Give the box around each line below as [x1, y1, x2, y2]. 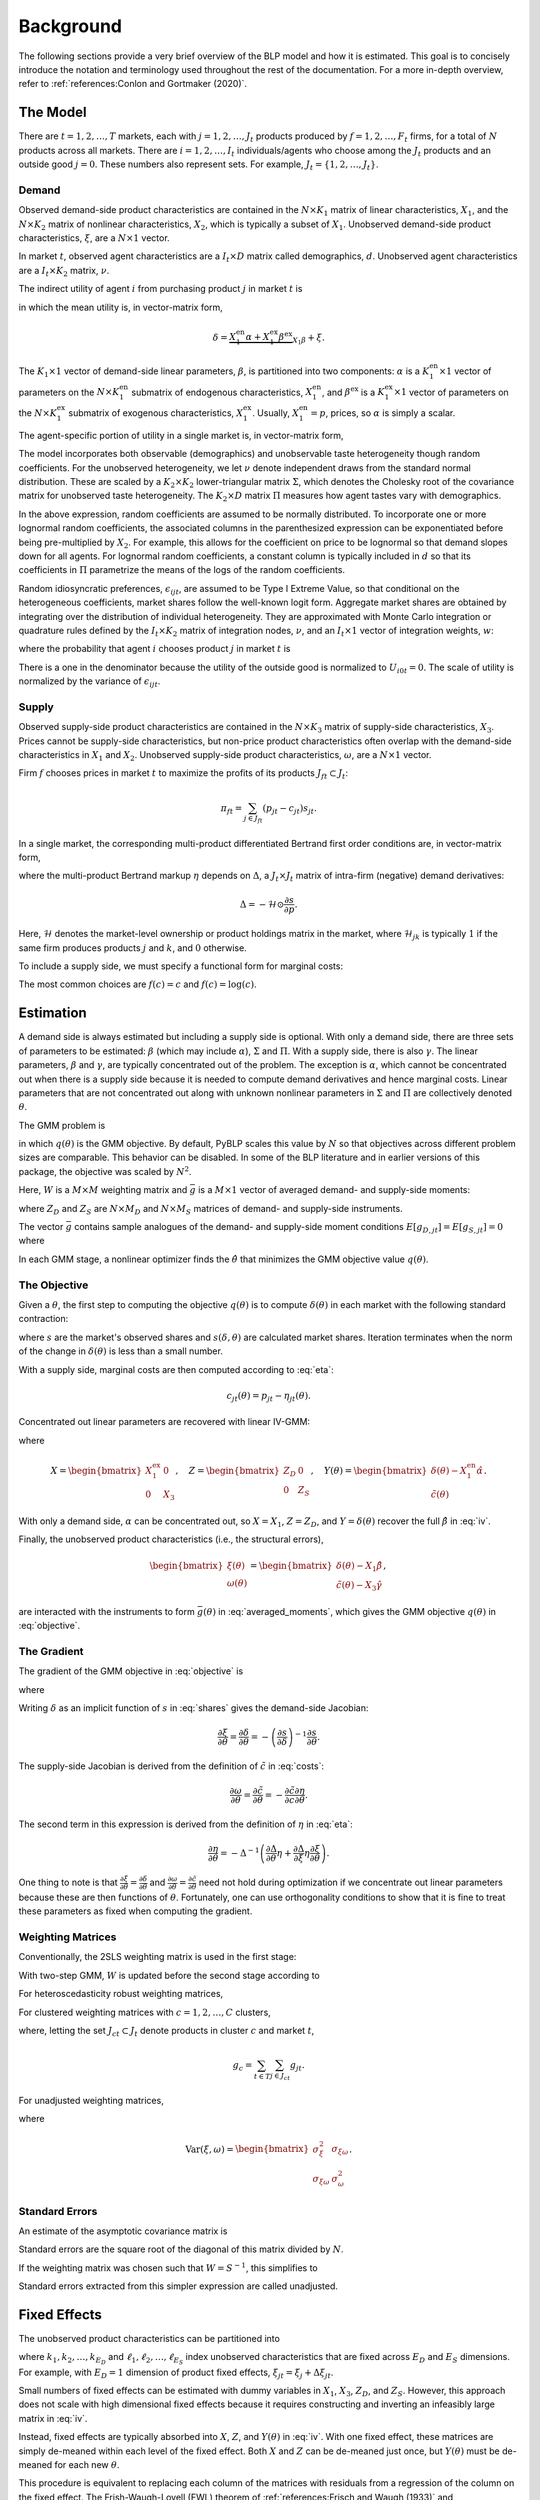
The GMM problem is [18, 1119, 106, 1131]
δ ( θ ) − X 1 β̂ [336, 1560, 383, 1574]
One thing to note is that [18, 1876, 119, 1889]
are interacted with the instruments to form [18, 1605, 195, 1617]
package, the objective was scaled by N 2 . [18, 1165, 192, 1177]
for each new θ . [54, 2458, 120, 2470]
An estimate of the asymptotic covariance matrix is [18, 2225, 228, 2237]
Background [18, 15, 122, 37]
